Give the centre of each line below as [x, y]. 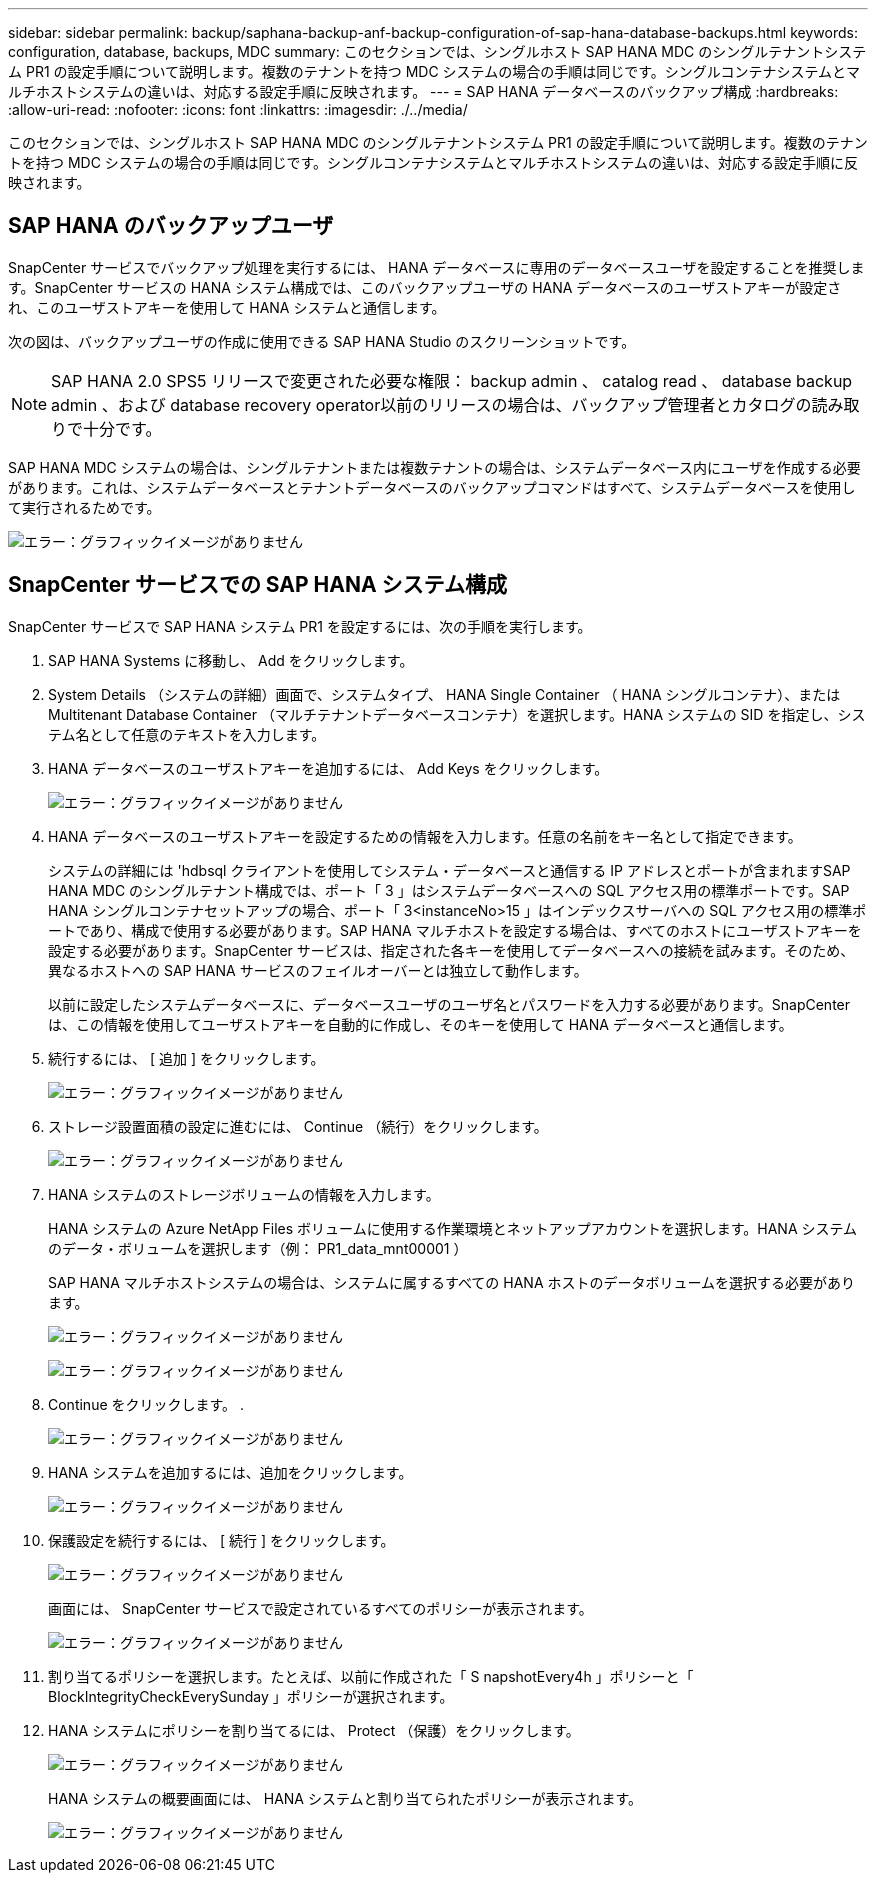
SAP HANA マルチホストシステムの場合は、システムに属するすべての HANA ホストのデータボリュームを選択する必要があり [452, 1282]
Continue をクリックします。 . [146, 1404]
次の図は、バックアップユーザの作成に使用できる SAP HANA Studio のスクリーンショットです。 [322, 341]
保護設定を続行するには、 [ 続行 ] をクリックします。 [221, 1540]
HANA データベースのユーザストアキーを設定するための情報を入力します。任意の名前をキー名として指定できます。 [425, 836]
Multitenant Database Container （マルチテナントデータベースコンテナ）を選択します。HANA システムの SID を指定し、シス [457, 714]
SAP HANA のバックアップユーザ [171, 226]
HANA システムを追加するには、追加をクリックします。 [230, 1472]
